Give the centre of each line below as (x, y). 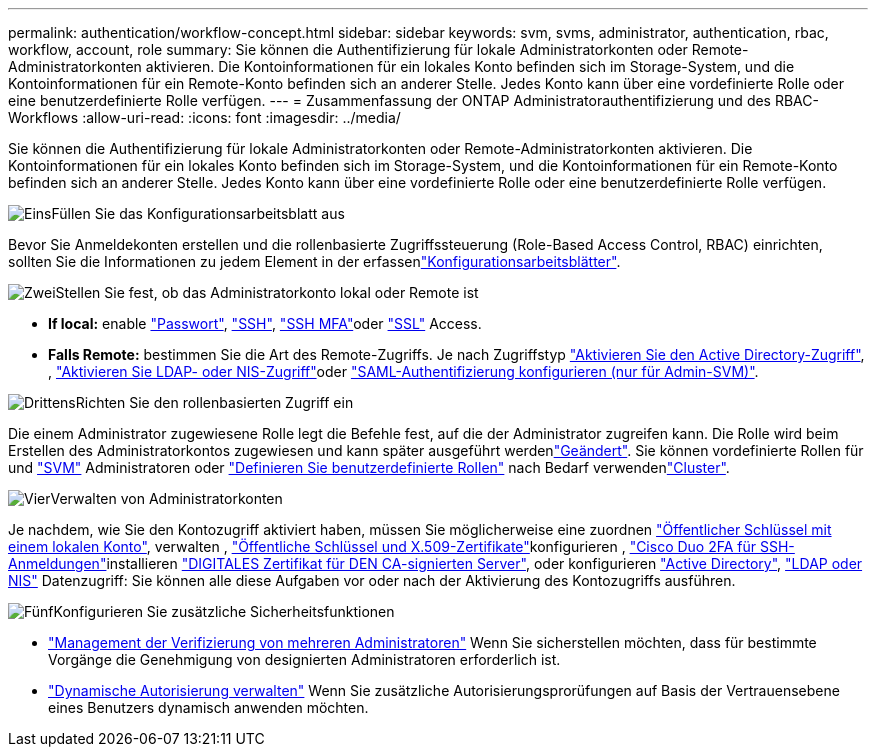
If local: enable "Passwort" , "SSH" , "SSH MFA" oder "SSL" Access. (265, 323)
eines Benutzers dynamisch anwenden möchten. (208, 707)
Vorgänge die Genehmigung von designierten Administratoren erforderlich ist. (304, 659)
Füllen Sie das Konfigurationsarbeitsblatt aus (198, 213)
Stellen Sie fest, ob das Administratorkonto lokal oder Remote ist (267, 292)
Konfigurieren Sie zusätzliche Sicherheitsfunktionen (224, 611)
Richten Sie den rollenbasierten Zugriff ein (214, 402)
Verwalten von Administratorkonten (166, 498)
